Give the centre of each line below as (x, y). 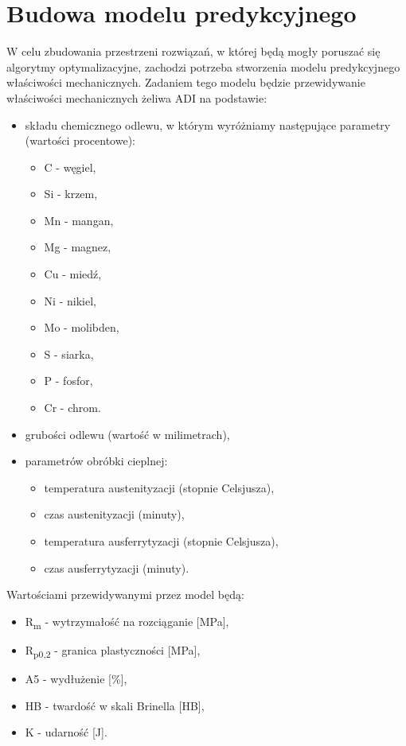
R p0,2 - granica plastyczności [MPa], (113, 651)
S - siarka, (69, 354)
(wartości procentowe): (80, 140)
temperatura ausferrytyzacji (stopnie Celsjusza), (161, 541)
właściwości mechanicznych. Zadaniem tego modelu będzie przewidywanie (186, 82)
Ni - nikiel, (70, 300)
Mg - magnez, (78, 247)
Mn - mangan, (79, 220)
